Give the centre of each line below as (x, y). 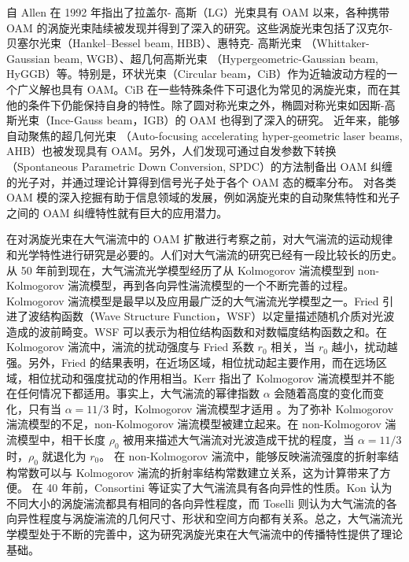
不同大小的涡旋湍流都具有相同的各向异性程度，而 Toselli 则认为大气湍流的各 (202, 503)
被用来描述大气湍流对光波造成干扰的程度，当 (239, 440)
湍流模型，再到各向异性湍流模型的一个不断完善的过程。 (211, 285)
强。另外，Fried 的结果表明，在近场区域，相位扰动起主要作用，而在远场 (192, 362)
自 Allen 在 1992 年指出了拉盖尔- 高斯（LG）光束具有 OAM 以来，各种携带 (198, 12)
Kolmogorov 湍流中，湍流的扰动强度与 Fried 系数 (130, 347)
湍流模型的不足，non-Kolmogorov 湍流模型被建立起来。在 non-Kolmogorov (194, 424)
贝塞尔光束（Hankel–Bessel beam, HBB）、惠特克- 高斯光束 (154, 43)
